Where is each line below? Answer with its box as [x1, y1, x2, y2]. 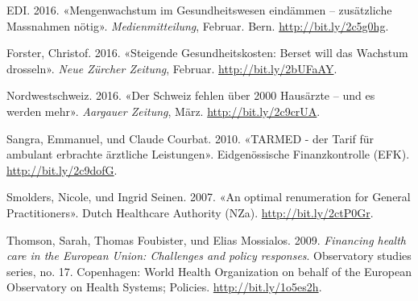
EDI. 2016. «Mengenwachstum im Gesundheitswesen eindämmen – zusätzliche [6, 2, 392, 18]
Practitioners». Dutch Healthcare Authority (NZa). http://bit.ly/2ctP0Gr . [6, 204, 374, 221]
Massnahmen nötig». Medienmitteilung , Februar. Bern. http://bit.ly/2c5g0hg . [6, 17, 389, 34]
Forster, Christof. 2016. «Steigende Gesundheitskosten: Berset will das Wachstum [6, 44, 408, 61]
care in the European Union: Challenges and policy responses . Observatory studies [6, 247, 412, 264]
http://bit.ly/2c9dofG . [6, 161, 118, 178]
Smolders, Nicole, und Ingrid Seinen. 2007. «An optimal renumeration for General [6, 188, 411, 205]
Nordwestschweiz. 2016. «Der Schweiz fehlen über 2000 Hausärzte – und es [6, 87, 375, 104]
